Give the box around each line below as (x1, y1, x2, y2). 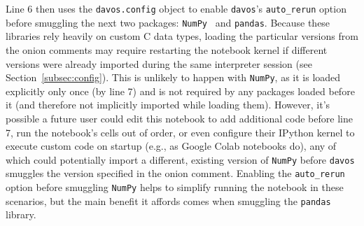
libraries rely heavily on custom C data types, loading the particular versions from (6, 29, 358, 43)
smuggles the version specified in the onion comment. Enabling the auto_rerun (6, 166, 345, 181)
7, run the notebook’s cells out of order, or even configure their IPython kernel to (6, 125, 355, 139)
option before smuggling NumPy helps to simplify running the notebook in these (6, 180, 344, 195)
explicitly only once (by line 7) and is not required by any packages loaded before (6, 83, 355, 98)
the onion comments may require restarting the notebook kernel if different (6, 42, 328, 57)
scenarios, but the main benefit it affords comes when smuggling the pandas (6, 193, 331, 208)
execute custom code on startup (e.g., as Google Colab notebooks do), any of (6, 139, 337, 153)
